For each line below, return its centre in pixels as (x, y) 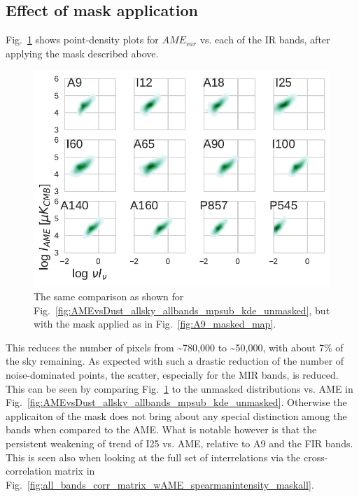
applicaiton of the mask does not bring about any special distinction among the (176, 415)
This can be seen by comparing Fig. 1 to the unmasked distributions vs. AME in (179, 388)
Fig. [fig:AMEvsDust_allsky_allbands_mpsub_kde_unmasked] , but (182, 310)
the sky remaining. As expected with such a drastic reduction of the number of (175, 361)
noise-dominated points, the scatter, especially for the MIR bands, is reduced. (172, 375)
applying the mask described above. (82, 53)
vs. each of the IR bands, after (265, 40)
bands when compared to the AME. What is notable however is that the (161, 429)
